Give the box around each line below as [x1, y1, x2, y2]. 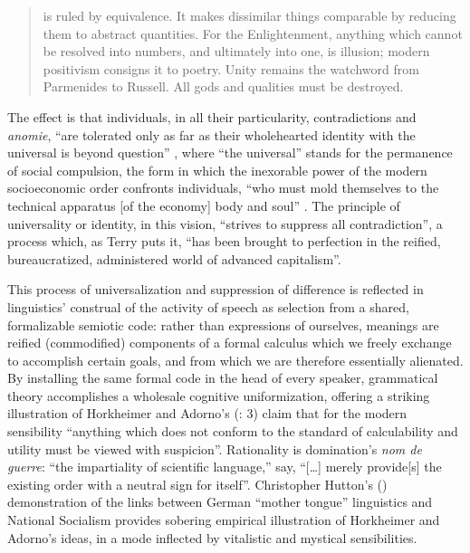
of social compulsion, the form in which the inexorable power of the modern [7, 160, 427, 179]
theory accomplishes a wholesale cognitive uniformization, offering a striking [7, 386, 430, 405]
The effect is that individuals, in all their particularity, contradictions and [7, 107, 417, 126]
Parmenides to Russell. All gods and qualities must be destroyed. [43, 77, 404, 96]
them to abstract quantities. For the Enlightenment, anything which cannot [43, 24, 463, 43]
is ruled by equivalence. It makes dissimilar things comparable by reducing [43, 6, 456, 24]
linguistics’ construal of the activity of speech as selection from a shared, [7, 297, 409, 316]
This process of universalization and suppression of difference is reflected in [7, 280, 424, 299]
